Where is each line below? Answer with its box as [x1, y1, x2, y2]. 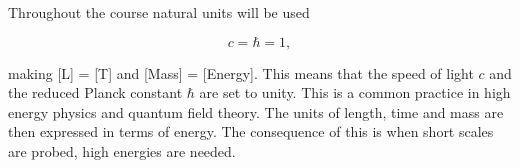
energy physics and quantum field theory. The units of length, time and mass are [8, 101, 504, 122]
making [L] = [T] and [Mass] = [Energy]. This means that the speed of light [8, 62, 474, 83]
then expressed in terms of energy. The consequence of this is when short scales [8, 121, 494, 142]
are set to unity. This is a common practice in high [199, 82, 511, 103]
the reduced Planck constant [8, 82, 183, 103]
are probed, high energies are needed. [8, 140, 236, 161]
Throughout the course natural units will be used [8, 2, 310, 22]
